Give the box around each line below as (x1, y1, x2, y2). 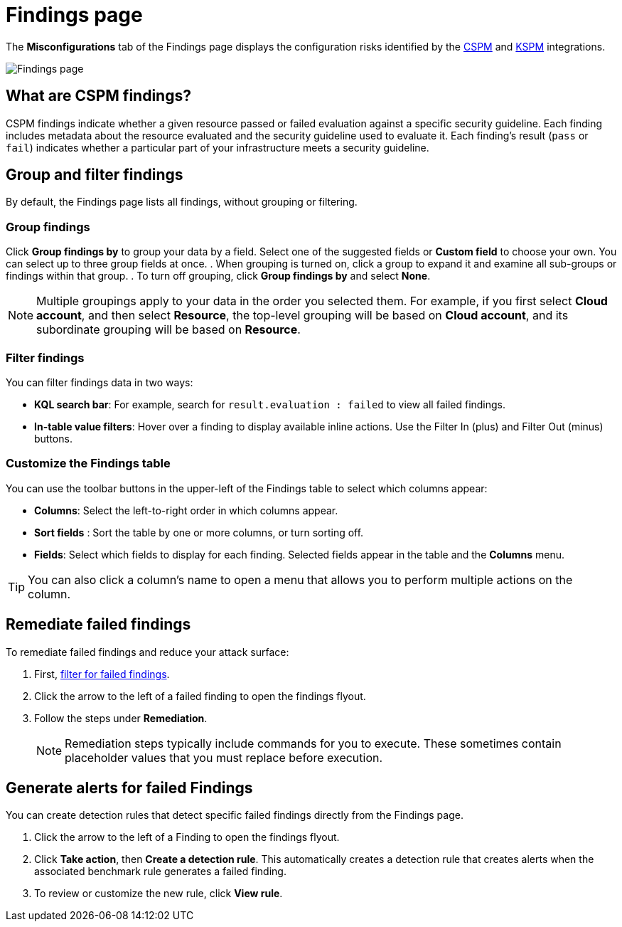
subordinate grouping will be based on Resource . (36, 322, 301, 337)
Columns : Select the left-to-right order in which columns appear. (34, 504, 338, 517)
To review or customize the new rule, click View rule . (34, 887, 283, 900)
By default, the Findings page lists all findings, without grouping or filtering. (6, 196, 358, 208)
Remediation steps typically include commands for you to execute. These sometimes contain (65, 736, 562, 751)
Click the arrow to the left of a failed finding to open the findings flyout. (34, 689, 366, 702)
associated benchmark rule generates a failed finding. (34, 865, 286, 878)
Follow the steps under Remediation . (34, 711, 208, 724)
